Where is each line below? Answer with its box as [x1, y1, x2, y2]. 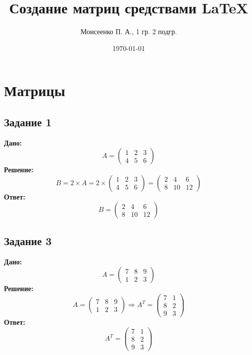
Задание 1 [4, 114, 52, 129]
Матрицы [4, 80, 65, 101]
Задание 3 [4, 233, 52, 248]
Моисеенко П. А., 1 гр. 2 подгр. [80, 26, 177, 37]
